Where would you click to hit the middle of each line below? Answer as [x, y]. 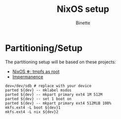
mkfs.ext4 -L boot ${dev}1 [33, 108]
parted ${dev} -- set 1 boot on [38, 99]
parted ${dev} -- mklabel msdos [38, 90]
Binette [83, 23]
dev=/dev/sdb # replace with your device [48, 86]
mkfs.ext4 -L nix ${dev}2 [32, 112]
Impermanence [28, 77]
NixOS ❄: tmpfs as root [36, 71]
